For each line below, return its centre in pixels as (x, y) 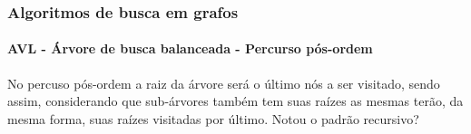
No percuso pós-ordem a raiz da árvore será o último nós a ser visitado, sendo (224, 83)
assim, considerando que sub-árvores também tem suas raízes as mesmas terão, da (235, 101)
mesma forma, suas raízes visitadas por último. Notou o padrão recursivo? (213, 118)
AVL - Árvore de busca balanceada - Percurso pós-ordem (190, 48)
